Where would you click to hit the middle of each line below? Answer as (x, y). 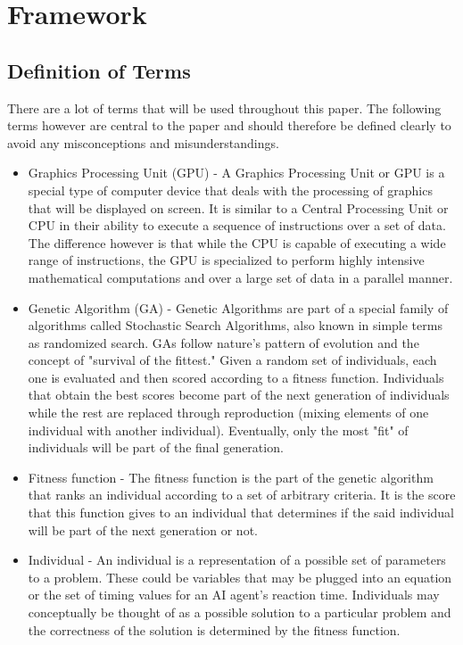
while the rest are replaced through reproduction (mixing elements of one (228, 413)
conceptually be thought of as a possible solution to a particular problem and (240, 612)
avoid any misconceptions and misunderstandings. (143, 142)
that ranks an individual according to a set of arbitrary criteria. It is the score (242, 495)
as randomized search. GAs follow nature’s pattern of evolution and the (223, 342)
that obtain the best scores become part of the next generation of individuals (239, 395)
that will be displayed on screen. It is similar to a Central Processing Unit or (238, 207)
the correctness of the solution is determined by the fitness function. (214, 629)
